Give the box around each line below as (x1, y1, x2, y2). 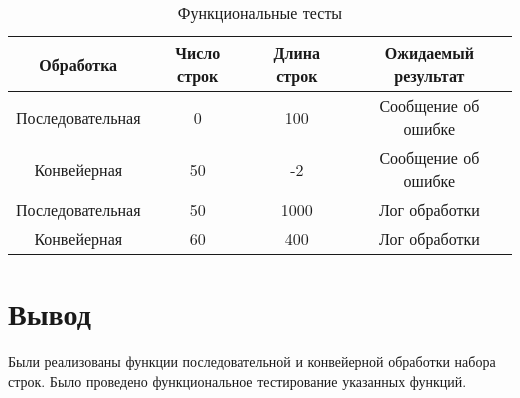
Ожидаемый (384, 41, 474, 64)
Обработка (39, 52, 118, 76)
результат (394, 64, 465, 87)
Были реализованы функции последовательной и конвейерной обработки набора (8, 351, 496, 372)
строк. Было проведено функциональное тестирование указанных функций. (8, 370, 467, 391)
